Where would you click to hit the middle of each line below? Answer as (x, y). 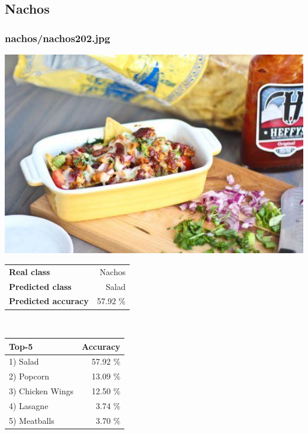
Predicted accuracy (49, 301)
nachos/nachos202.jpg (57, 38)
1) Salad (24, 361)
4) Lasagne (29, 405)
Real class (30, 271)
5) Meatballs (32, 420)
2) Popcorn (29, 376)
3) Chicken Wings (41, 391)
